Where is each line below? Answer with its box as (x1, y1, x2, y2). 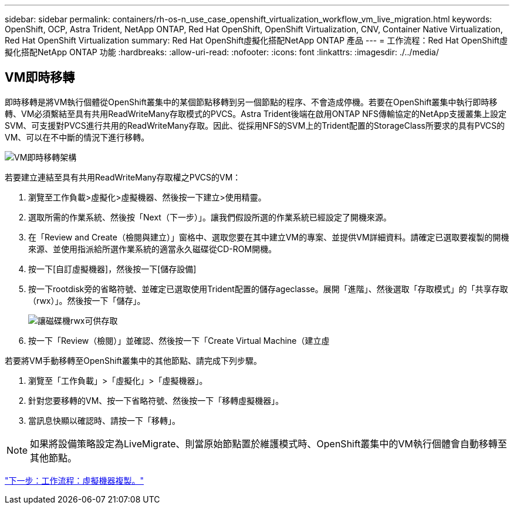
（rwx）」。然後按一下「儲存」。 (28, 295, 146, 306)
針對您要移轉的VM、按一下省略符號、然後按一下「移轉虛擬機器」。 (28, 395, 284, 406)
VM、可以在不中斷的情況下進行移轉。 (5, 132, 150, 142)
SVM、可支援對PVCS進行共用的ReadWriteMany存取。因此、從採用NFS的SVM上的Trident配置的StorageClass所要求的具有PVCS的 (5, 120, 505, 130)
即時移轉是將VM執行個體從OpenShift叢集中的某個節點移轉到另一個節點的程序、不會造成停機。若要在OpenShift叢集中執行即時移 (5, 96, 498, 107)
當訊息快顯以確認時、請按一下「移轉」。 (28, 415, 180, 426)
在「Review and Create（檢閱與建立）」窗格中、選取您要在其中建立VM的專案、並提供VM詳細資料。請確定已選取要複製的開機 (28, 232, 509, 242)
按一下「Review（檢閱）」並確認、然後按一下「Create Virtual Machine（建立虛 (28, 335, 330, 346)
